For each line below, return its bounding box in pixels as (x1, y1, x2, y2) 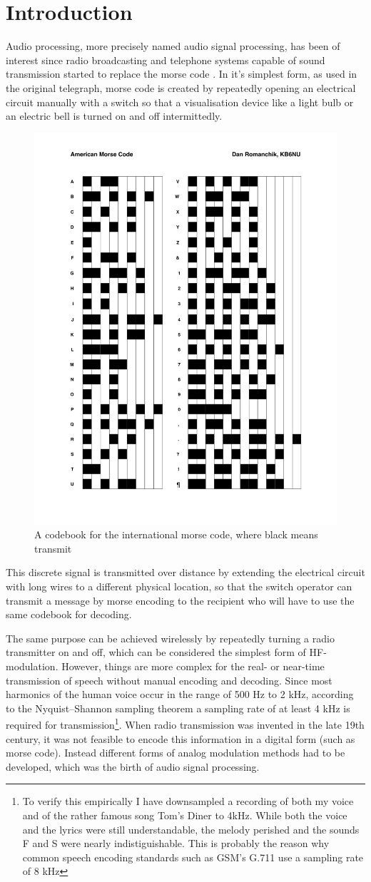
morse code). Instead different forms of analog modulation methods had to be (6, 745, 345, 760)
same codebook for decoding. (6, 607, 132, 622)
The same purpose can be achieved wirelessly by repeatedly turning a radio (6, 630, 335, 645)
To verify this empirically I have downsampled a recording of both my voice (22, 794, 354, 809)
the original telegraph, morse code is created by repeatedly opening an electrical (6, 80, 356, 95)
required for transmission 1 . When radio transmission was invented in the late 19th (6, 715, 365, 732)
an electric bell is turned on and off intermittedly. (6, 108, 223, 123)
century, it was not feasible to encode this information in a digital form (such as (6, 731, 355, 746)
